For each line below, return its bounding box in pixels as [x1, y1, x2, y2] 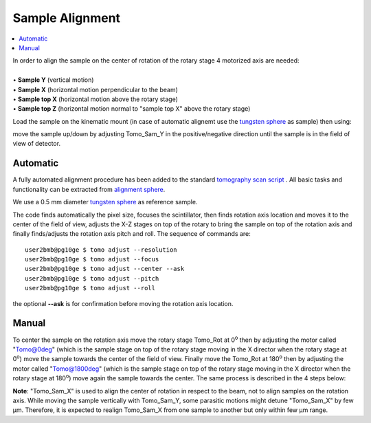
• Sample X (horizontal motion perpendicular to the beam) [12, 85, 179, 94]
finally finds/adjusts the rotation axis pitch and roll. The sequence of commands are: [12, 230, 251, 238]
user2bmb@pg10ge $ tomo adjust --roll [25, 284, 156, 292]
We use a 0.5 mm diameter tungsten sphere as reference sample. [12, 198, 198, 206]
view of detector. [12, 140, 61, 148]
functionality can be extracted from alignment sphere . [12, 185, 166, 193]
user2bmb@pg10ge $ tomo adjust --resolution [25, 246, 178, 254]
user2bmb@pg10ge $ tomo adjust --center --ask [25, 265, 185, 273]
